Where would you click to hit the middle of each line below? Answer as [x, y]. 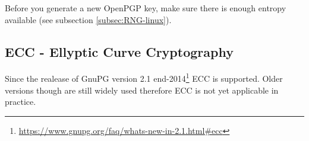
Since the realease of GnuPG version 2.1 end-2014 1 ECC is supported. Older [144, 78]
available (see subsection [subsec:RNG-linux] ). [88, 19]
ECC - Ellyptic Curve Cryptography [119, 51]
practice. [21, 102]
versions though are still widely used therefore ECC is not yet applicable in [142, 90]
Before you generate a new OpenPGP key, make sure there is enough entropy [146, 8]
